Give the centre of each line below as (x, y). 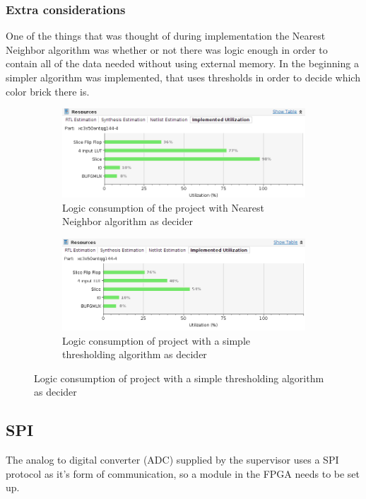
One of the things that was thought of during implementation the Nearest (166, 36)
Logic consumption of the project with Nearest (163, 207)
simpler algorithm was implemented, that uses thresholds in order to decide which (183, 77)
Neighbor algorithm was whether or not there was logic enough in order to (167, 49)
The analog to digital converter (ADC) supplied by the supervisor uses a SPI (172, 460)
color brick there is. (48, 91)
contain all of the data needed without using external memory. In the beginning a (182, 63)
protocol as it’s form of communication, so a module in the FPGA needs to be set (183, 473)
